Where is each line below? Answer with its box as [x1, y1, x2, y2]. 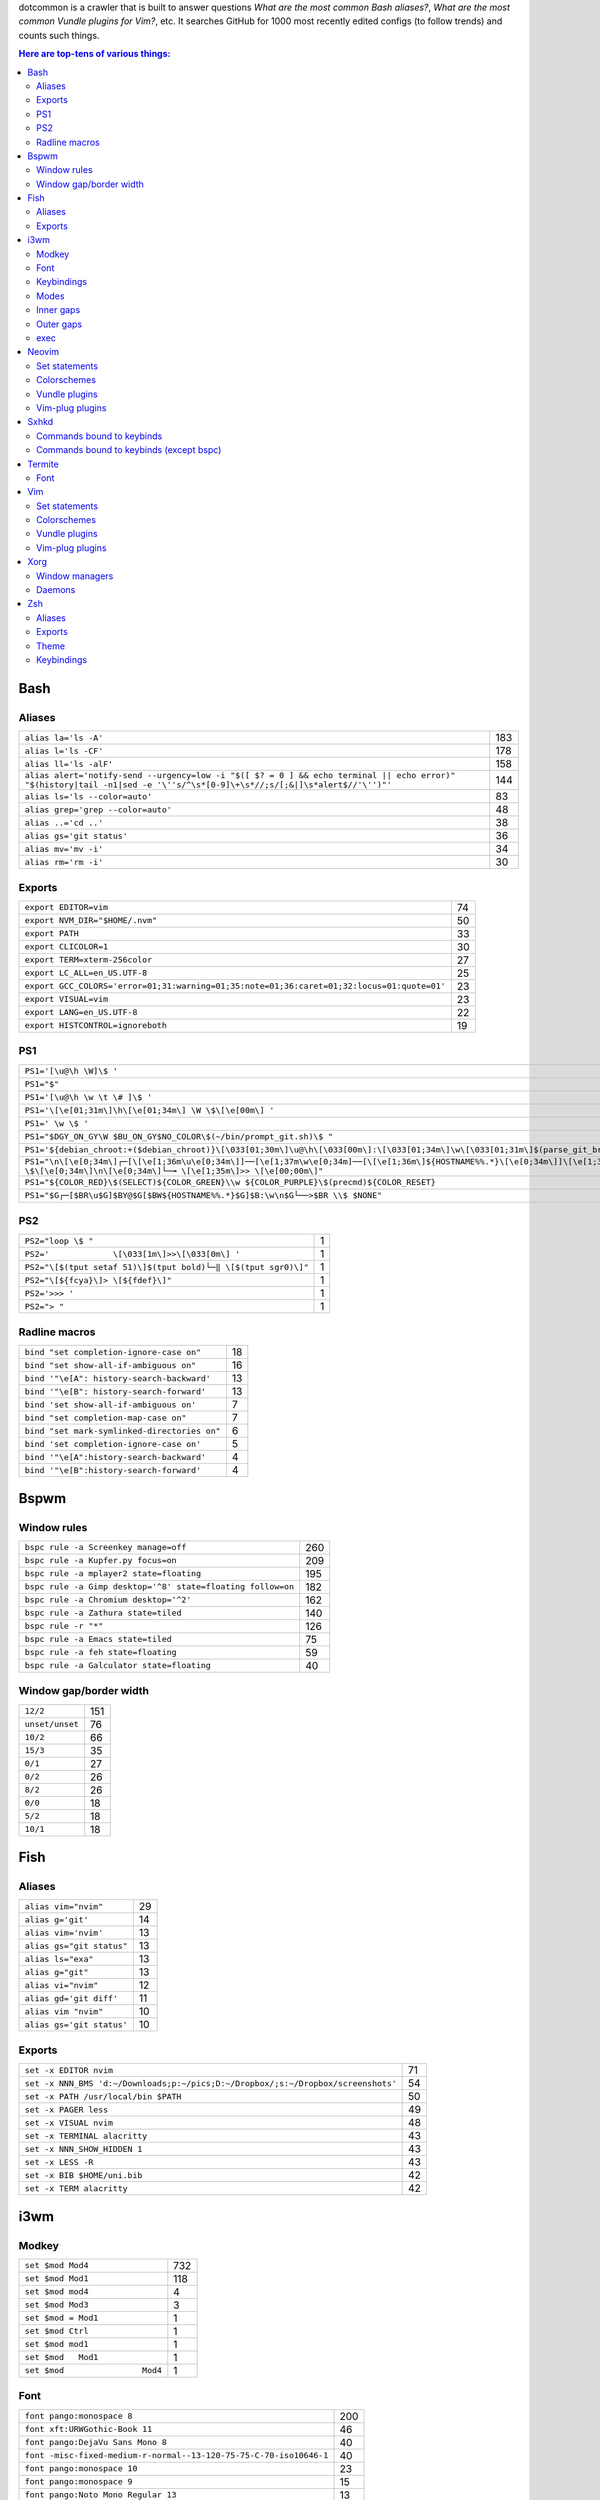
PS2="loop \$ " [24, 1235, 94, 1246]
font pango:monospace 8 [24, 2411, 133, 2422]
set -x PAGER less [24, 2104, 109, 2115]
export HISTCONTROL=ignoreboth [24, 1020, 167, 1031]
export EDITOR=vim [24, 902, 109, 913]
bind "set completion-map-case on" [24, 1412, 187, 1423]
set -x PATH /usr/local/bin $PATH [24, 2091, 182, 2102]
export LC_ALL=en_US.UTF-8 [24, 968, 148, 979]
